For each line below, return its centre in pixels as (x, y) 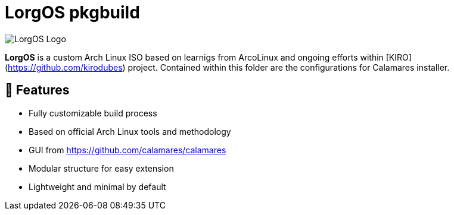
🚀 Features (37, 90)
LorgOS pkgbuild (72, 12)
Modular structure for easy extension (101, 168)
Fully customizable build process (93, 113)
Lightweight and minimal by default (97, 186)
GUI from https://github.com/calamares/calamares (128, 150)
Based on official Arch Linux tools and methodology (130, 131)
